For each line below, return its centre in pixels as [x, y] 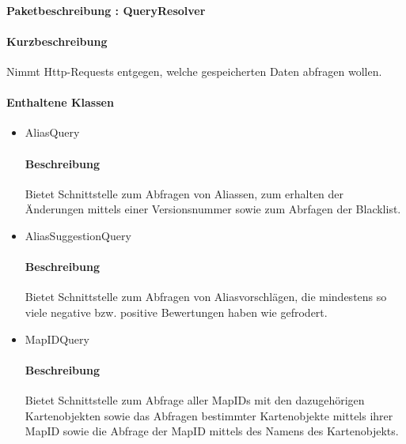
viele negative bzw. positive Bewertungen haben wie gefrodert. [176, 312]
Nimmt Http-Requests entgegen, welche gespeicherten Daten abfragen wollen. [194, 71]
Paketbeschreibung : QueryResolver [106, 10]
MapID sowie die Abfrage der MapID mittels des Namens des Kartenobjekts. [212, 431]
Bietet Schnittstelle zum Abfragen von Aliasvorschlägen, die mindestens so [206, 297]
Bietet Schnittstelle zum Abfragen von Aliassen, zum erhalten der [184, 193]
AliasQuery [52, 132]
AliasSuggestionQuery [78, 235]
